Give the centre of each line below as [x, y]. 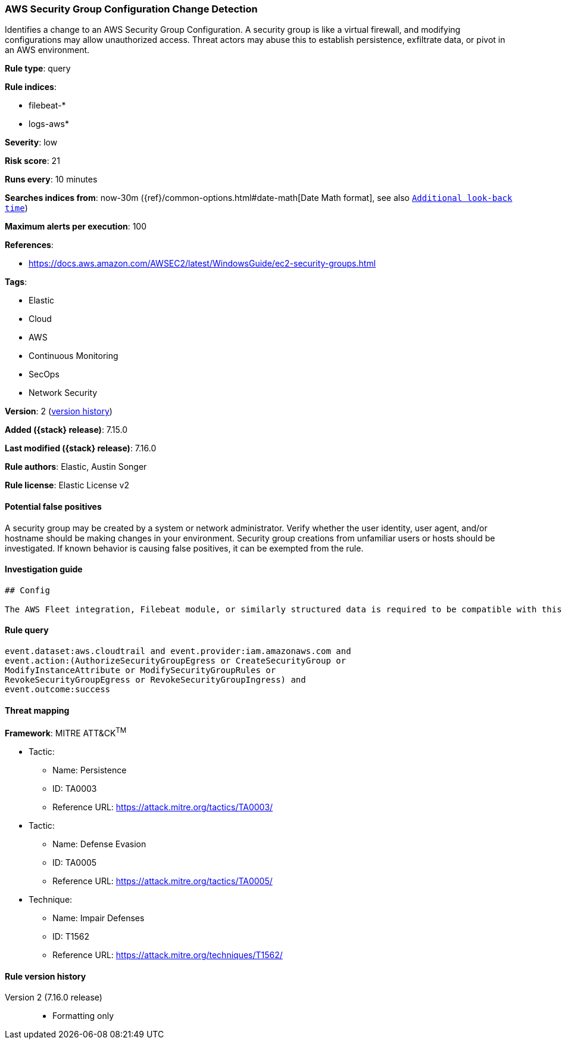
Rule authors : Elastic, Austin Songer [76, 467]
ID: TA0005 [75, 862]
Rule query [27, 630]
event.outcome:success [58, 690]
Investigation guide [44, 569]
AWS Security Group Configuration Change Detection [131, 9]
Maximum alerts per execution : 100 [76, 227]
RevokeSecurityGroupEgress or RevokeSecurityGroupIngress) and [155, 680]
